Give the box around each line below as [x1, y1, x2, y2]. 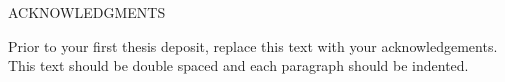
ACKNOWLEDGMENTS [8, 2, 166, 22]
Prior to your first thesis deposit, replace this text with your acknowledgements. [8, 35, 498, 56]
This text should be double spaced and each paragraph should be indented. [8, 55, 469, 76]
